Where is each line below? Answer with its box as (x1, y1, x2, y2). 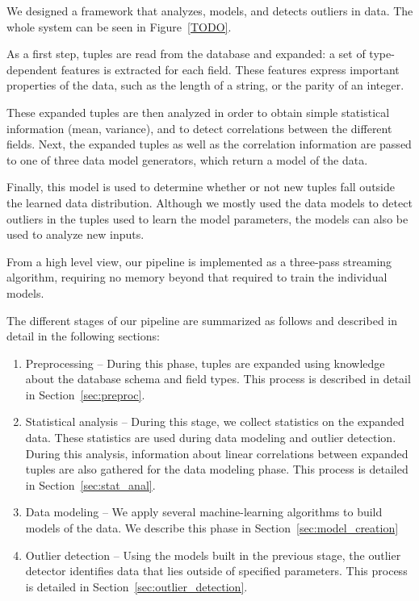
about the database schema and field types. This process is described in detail (25, 370, 411, 387)
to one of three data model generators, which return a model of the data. (6, 151, 368, 168)
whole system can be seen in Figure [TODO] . (6, 18, 232, 35)
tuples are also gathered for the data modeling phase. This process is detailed (25, 461, 409, 478)
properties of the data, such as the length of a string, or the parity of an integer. (6, 77, 404, 94)
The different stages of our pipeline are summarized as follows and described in (6, 311, 398, 328)
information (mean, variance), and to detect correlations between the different (6, 119, 392, 136)
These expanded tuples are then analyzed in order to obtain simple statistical (6, 103, 390, 120)
